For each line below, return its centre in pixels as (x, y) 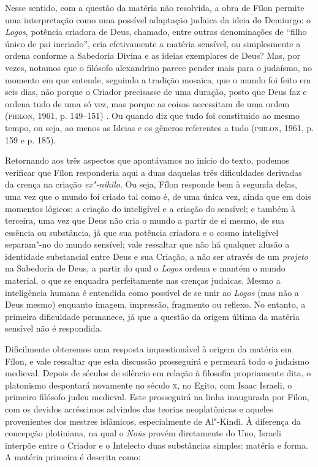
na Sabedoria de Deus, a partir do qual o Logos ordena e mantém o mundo (145, 268)
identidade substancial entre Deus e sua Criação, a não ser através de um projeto (157, 256)
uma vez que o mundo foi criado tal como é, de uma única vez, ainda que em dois (158, 196)
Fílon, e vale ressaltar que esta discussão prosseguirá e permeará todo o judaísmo (157, 361)
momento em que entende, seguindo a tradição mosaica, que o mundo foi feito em (158, 79)
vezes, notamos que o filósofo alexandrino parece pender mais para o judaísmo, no (159, 67)
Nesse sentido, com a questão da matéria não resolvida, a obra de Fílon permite (155, 7)
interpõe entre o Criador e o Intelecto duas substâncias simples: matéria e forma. (157, 445)
